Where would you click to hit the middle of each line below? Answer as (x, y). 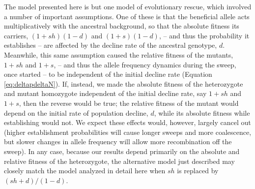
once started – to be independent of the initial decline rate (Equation (108, 74)
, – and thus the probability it (204, 35)
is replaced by (198, 171)
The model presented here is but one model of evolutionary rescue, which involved (128, 6)
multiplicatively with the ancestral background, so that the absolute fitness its (122, 26)
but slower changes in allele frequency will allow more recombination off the (118, 142)
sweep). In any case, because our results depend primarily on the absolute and (122, 151)
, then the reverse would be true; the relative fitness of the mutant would (129, 103)
